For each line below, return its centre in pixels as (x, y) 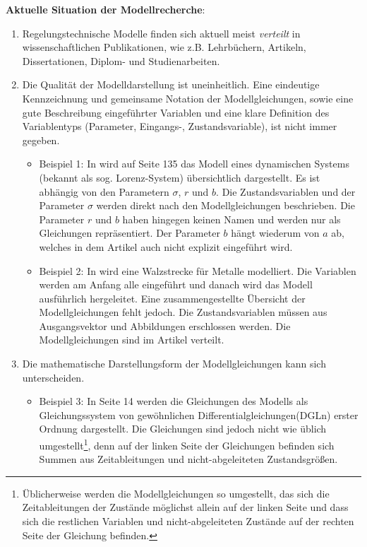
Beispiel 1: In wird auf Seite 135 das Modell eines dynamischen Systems (194, 164)
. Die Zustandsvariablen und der (286, 191)
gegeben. (41, 140)
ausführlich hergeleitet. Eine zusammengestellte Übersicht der (172, 298)
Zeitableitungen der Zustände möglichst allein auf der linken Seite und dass (185, 507)
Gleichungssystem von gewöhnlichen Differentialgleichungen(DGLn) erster (199, 414)
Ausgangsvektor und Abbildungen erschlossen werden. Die (165, 325)
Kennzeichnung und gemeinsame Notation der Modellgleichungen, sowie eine (188, 98)
